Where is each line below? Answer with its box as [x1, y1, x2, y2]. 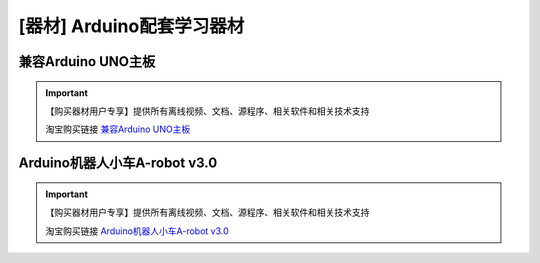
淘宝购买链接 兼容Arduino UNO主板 [45, 123, 191, 135]
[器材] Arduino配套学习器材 [18, 15, 245, 37]
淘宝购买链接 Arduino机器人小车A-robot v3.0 [45, 225, 229, 237]
